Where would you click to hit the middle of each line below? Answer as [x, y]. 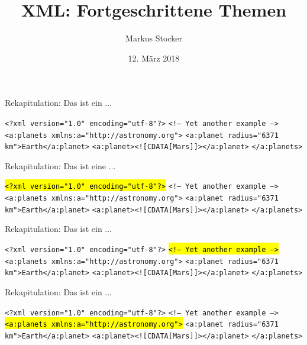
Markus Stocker [154, 38]
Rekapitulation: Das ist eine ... [60, 165]
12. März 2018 [154, 58]
